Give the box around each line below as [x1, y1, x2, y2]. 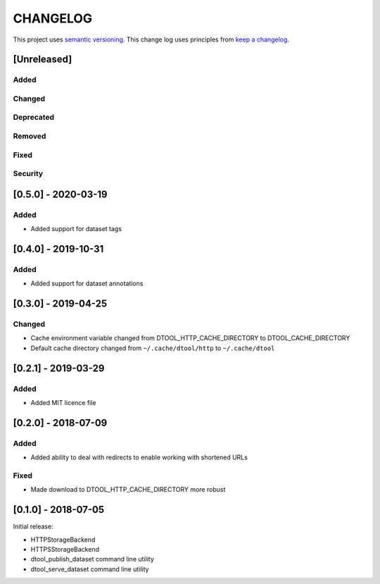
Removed [13, 131, 46, 141]
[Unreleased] [13, 54, 72, 66]
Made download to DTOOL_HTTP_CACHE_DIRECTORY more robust [30, 485, 226, 494]
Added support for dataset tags [30, 225, 122, 233]
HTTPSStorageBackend [30, 545, 100, 553]
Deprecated [13, 113, 55, 123]
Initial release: [13, 522, 53, 531]
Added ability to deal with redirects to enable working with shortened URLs [30, 453, 248, 461]
